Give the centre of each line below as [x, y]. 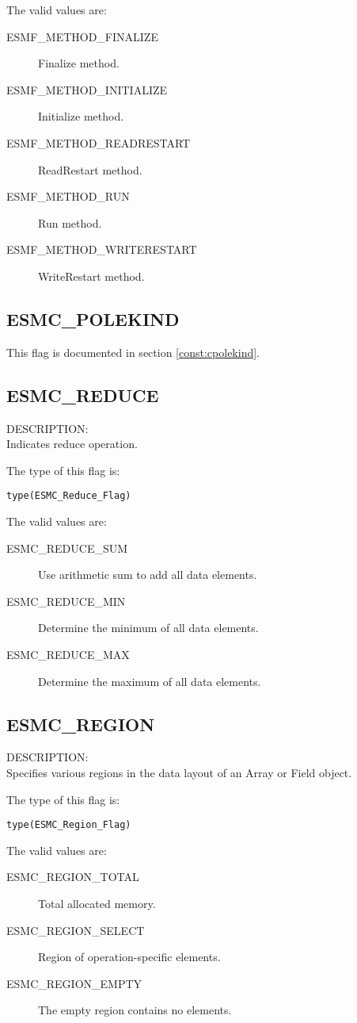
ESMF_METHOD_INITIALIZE [87, 89]
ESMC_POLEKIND [93, 318]
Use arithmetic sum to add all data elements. [148, 575]
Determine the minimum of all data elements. [148, 628]
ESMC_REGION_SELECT [76, 930]
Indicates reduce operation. [72, 444]
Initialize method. [81, 116]
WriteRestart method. [91, 276]
